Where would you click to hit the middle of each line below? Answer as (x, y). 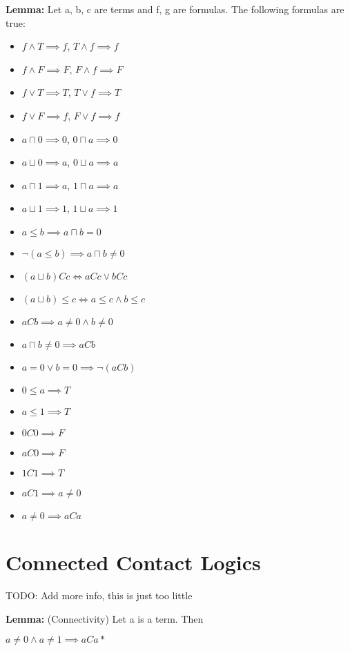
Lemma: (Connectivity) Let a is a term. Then (105, 618)
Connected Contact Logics (133, 562)
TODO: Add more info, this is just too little (99, 595)
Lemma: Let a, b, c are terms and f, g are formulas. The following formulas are (175, 9)
